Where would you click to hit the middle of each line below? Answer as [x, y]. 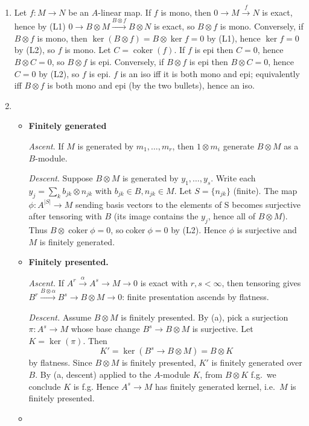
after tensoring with [65, 216]
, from [211, 374]
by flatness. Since [60, 362]
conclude [45, 386]
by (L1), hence [234, 38]
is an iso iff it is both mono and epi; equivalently [210, 73]
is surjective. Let [223, 329]
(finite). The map [265, 190]
